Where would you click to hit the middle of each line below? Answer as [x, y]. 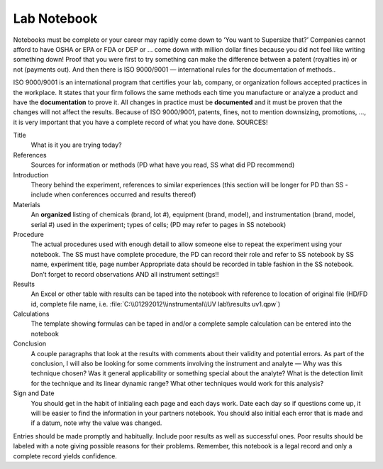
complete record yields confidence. [65, 456]
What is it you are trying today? [76, 145]
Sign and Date [34, 393]
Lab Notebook [55, 18]
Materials [27, 204]
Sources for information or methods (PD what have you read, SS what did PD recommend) [163, 165]
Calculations [31, 314]
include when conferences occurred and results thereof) [113, 194]
